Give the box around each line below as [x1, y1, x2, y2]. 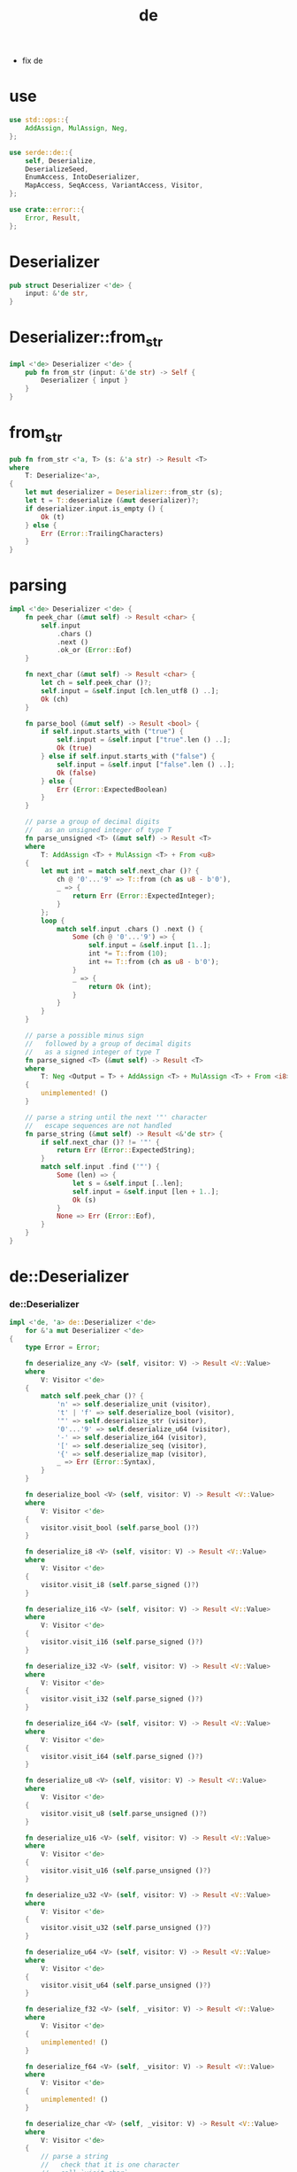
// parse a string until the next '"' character [25, 1113, 208, 1122]
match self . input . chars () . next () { [56, 924, 203, 933]
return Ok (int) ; [88, 982, 152, 991]
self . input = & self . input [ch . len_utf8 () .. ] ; [41, 686, 219, 696]
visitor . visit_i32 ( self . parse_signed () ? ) [41, 1694, 203, 1704]
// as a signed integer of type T [25, 1047, 161, 1056]
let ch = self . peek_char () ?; [41, 679, 152, 688]
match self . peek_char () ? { [41, 1392, 144, 1401]
